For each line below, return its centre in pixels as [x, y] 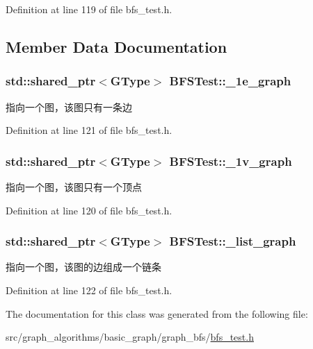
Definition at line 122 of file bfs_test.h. [89, 290]
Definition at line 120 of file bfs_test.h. [89, 210]
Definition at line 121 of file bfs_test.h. [89, 130]
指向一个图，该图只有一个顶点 [74, 187]
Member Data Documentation [117, 46]
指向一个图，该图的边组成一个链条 [83, 267]
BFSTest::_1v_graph [231, 161]
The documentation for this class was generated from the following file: [157, 313]
